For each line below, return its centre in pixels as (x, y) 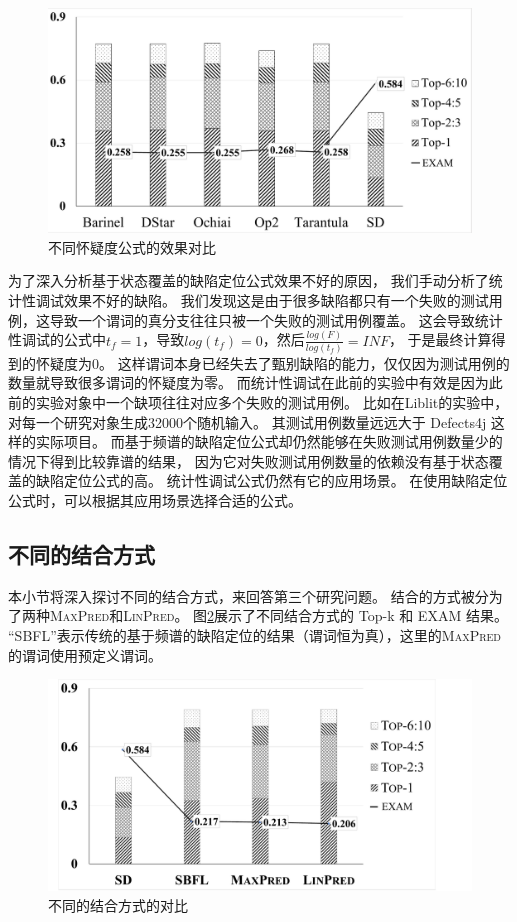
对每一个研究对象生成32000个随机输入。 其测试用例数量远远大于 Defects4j (247, 421)
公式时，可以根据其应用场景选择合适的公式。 (155, 500)
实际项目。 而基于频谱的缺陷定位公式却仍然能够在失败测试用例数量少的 (269, 441)
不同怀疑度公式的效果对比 (132, 246)
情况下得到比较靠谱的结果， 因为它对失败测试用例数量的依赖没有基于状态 (248, 460)
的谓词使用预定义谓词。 (85, 654)
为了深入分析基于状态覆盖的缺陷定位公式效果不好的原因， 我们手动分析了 (248, 280)
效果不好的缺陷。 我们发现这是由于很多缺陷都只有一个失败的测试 (276, 300)
